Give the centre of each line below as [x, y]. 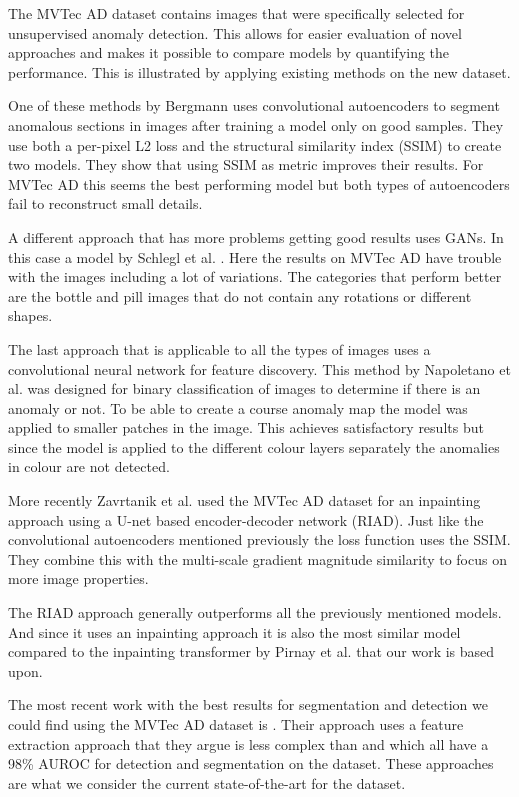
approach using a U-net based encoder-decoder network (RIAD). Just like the [246, 519]
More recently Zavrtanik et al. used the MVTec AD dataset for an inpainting [244, 500]
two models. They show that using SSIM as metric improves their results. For [246, 164]
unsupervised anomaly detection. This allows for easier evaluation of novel [235, 32]
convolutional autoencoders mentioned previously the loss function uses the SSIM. [259, 539]
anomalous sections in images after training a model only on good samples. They [256, 124]
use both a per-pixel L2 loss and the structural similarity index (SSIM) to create [255, 144]
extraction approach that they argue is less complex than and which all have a [248, 743]
